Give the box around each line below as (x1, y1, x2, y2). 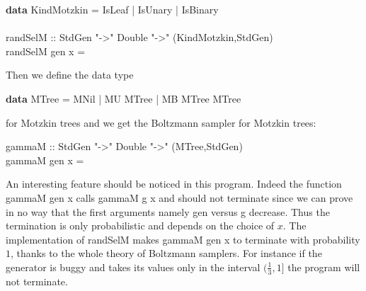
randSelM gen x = (6, 43, 86, 58)
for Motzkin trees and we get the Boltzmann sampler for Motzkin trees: (6, 115, 316, 130)
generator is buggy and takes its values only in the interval (6, 259, 261, 274)
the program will (287, 259, 360, 274)
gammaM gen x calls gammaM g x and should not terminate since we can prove (6, 190, 353, 205)
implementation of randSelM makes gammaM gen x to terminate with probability (6, 232, 360, 246)
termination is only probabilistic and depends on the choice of (6, 218, 275, 233)
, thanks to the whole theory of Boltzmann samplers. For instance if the (11, 246, 322, 261)
